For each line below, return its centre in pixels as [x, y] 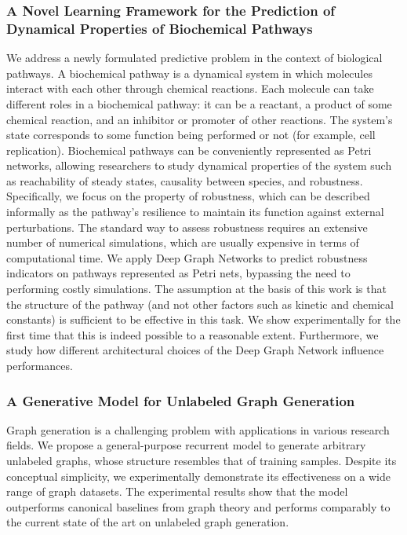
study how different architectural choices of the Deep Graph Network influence [195, 350]
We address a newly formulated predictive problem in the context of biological [194, 58]
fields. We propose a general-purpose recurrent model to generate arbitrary [186, 445]
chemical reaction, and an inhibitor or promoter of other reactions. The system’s [200, 119]
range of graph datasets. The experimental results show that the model [177, 491]
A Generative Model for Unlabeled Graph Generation [181, 400]
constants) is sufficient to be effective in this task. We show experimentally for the [203, 319]
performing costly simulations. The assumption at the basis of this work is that [196, 289]
